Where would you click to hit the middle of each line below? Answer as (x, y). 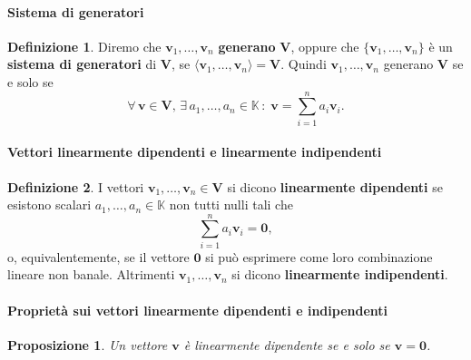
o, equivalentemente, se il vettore (98, 256)
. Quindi (304, 64)
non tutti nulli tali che (231, 204)
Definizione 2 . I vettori (76, 186)
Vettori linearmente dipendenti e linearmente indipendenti (195, 152)
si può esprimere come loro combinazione (319, 256)
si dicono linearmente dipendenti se (335, 186)
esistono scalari (49, 204)
